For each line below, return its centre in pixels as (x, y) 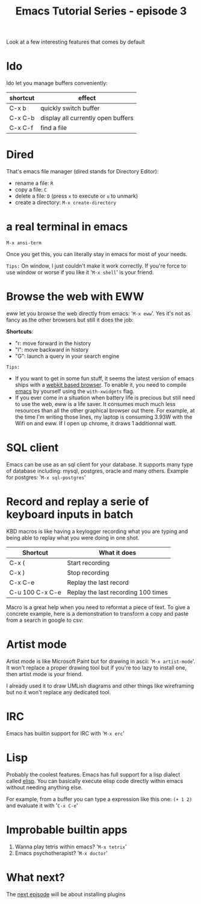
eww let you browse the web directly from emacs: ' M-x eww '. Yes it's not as (98, 313)
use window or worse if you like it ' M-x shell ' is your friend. (80, 272)
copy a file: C (31, 190)
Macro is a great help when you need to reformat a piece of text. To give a (98, 607)
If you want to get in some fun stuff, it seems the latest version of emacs (104, 378)
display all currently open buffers (87, 118)
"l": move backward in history (52, 349)
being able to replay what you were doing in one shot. (73, 538)
